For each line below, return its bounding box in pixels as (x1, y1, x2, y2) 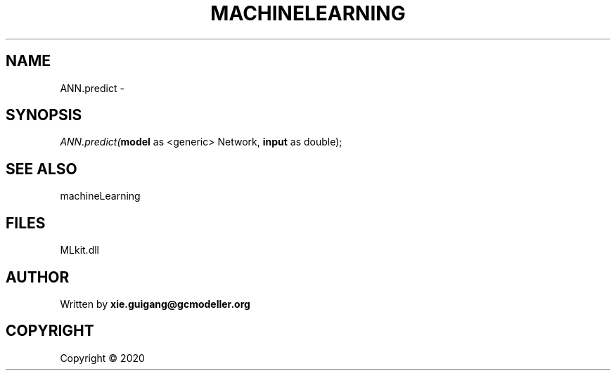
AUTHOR (6, 268, 70, 286)
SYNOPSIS (6, 106, 82, 124)
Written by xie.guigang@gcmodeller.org (60, 297, 250, 310)
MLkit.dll (60, 244, 99, 257)
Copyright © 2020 (60, 351, 145, 364)
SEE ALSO (6, 160, 77, 178)
